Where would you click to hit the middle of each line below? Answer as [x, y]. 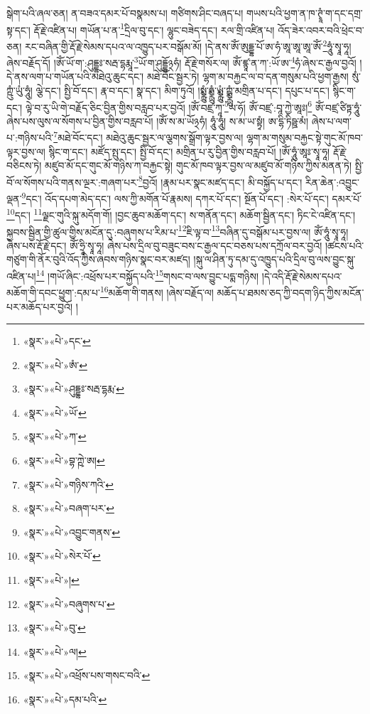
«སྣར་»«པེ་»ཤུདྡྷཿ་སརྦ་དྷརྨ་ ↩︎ [74, 389]
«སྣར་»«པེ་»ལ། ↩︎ [55, 651]
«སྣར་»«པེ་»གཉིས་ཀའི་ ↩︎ [69, 484]
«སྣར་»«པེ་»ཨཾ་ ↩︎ [55, 364]
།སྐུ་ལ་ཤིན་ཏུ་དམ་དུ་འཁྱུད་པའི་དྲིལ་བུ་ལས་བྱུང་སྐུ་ [274, 259]
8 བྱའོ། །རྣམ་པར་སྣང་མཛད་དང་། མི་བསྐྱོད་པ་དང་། [220, 181]
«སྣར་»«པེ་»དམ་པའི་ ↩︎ [65, 699]
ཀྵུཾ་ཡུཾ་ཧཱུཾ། [20, 90]
